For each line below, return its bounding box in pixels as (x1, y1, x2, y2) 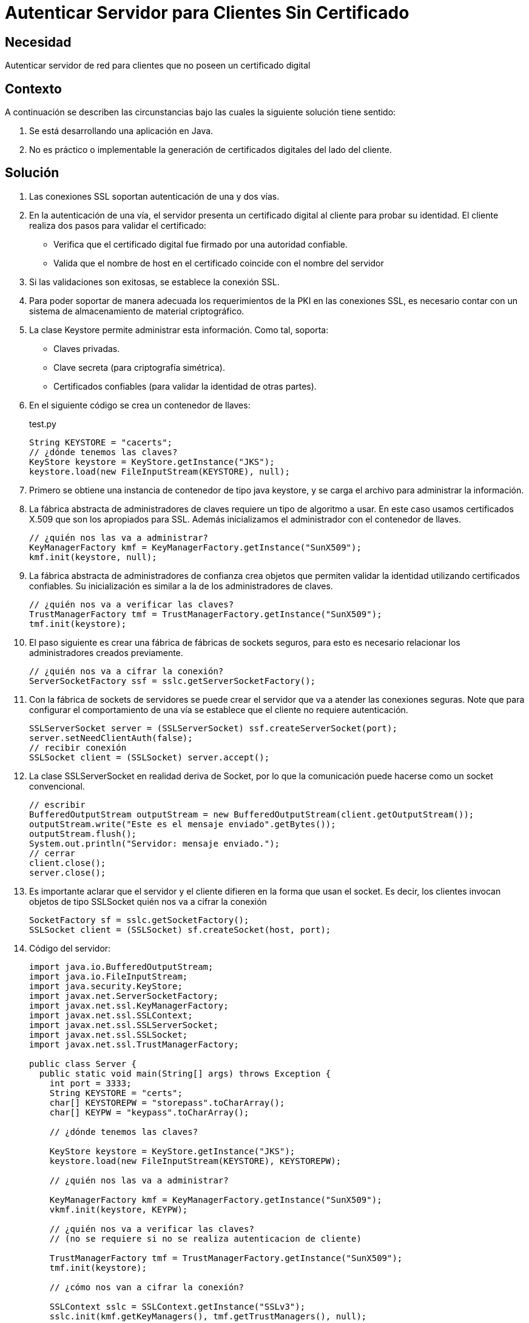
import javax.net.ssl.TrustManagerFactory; (29, 1039, 239, 1049)
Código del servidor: (29, 942, 111, 953)
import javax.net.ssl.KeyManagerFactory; (29, 1000, 229, 1010)
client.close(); (29, 858, 106, 868)
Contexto (5, 81, 62, 96)
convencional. (29, 780, 85, 791)
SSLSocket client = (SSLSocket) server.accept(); (29, 752, 270, 762)
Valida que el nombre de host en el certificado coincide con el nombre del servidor (53, 257, 384, 268)
